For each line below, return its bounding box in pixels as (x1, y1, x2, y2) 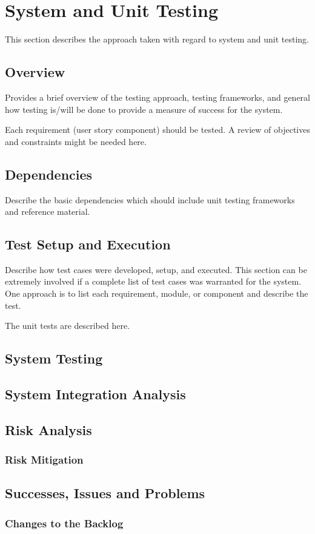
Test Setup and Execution (5, 235, 171, 254)
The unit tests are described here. (5, 319, 130, 332)
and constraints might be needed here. (5, 135, 147, 147)
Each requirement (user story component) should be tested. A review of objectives (5, 123, 310, 136)
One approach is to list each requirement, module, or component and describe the (5, 287, 308, 300)
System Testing (5, 349, 103, 368)
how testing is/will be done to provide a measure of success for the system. (5, 103, 283, 115)
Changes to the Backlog (5, 515, 124, 530)
